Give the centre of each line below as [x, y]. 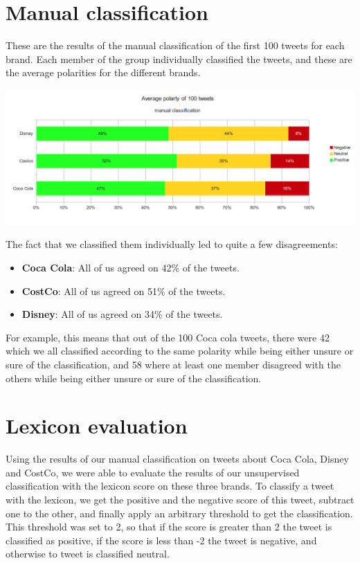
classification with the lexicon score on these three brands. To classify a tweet [170, 486]
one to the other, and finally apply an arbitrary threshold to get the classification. [179, 513]
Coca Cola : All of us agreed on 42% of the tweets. [130, 267]
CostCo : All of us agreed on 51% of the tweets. [124, 291]
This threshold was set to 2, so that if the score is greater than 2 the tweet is [169, 527]
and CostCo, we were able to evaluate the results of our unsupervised [153, 472]
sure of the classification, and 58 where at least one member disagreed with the [173, 364]
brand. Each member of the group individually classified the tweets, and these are [179, 59]
